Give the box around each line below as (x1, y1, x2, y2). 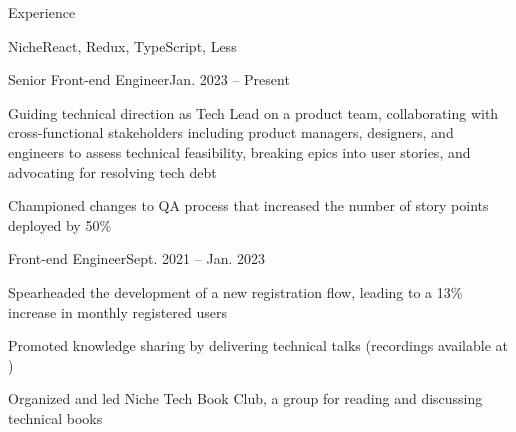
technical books (8, 407, 103, 428)
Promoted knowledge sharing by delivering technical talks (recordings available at (8, 335, 508, 356)
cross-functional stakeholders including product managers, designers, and (8, 122, 454, 143)
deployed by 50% (8, 214, 112, 235)
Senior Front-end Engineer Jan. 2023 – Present (8, 69, 290, 90)
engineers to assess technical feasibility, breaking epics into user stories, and (8, 141, 471, 162)
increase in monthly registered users (8, 301, 228, 322)
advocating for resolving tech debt (8, 161, 217, 182)
